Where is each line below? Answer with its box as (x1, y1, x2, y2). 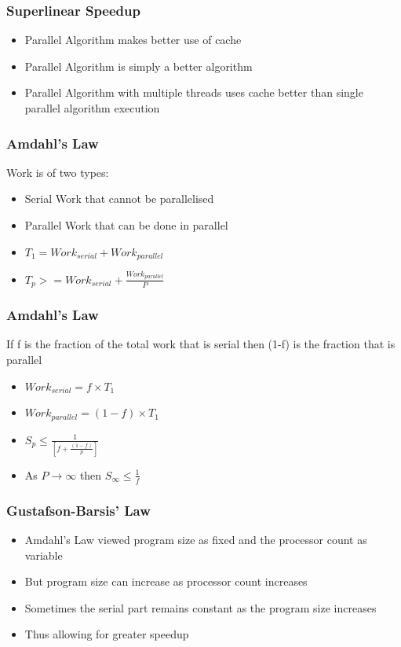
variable (24, 546, 63, 563)
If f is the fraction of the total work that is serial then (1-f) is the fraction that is (6, 336, 396, 352)
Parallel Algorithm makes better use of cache (24, 31, 242, 48)
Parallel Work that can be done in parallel (24, 217, 228, 233)
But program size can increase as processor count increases (24, 573, 308, 590)
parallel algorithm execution (24, 100, 160, 116)
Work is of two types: (6, 164, 109, 180)
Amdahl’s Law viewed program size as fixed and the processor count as (24, 531, 367, 548)
